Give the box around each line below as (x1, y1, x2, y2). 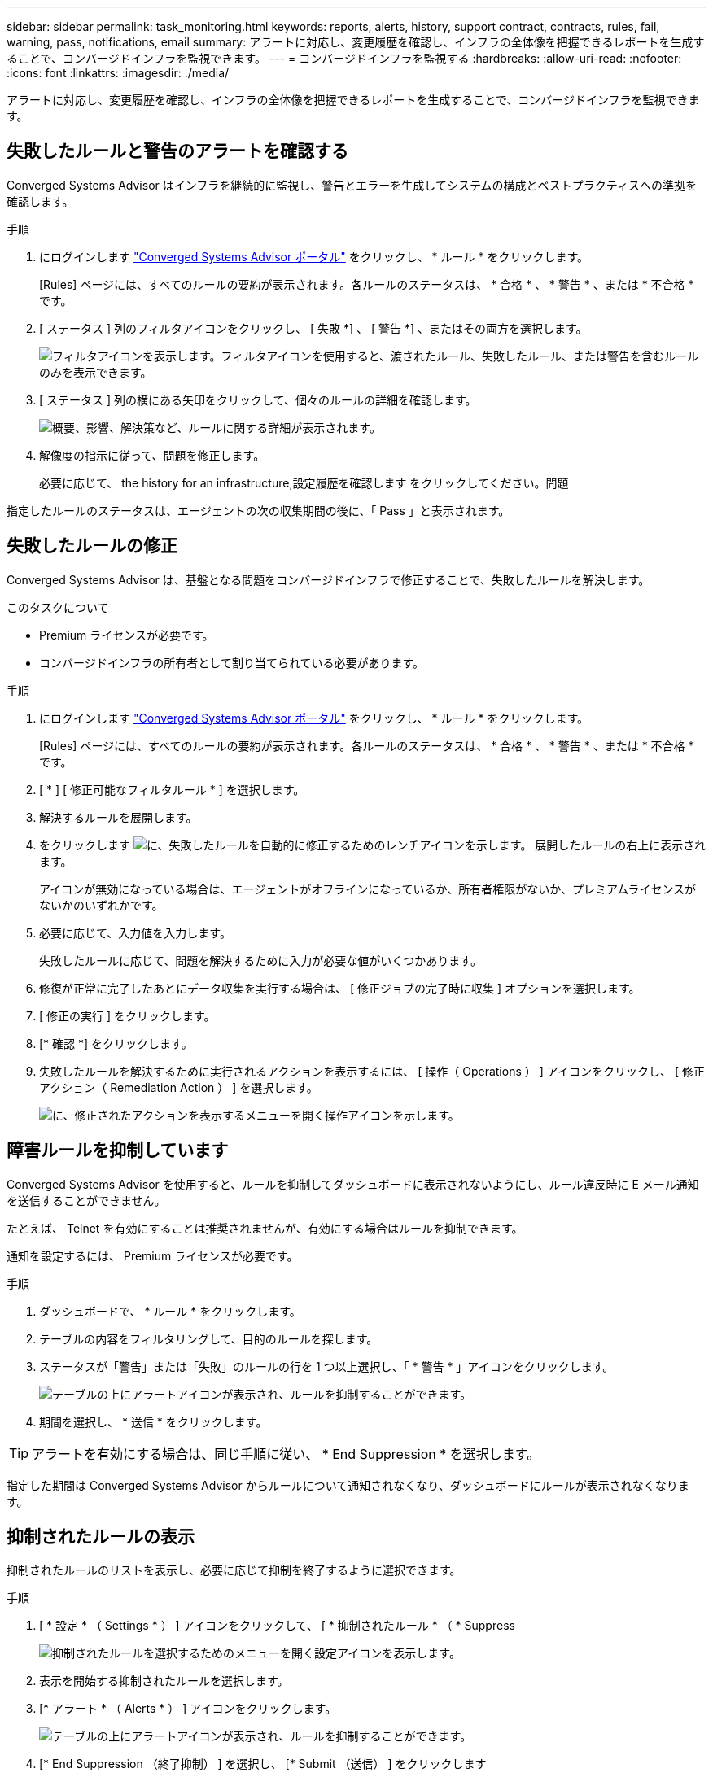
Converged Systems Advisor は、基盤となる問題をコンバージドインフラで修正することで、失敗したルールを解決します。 (7, 572, 650, 587)
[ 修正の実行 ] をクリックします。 (39, 1008, 216, 1023)
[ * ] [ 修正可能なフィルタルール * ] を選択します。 (39, 782, 305, 797)
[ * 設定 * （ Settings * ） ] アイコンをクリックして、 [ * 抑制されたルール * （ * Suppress (39, 1618, 515, 1633)
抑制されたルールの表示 (7, 1526, 195, 1547)
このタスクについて (7, 600, 109, 614)
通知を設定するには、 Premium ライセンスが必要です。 (7, 1248, 299, 1263)
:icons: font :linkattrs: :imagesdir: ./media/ (7, 66, 230, 80)
